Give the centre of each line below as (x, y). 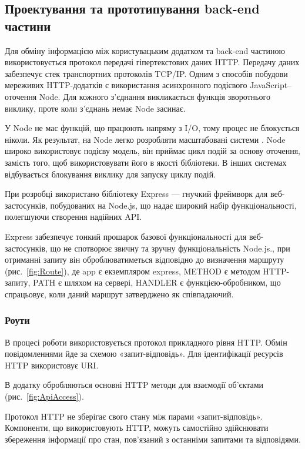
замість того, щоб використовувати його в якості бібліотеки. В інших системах (146, 162)
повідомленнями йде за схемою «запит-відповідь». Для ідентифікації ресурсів (144, 353)
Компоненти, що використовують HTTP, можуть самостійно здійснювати (137, 428)
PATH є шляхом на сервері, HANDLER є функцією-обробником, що (157, 282)
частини (28, 26)
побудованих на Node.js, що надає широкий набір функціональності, (173, 205)
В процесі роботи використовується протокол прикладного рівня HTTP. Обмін (146, 342)
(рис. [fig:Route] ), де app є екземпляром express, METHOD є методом (133, 271)
